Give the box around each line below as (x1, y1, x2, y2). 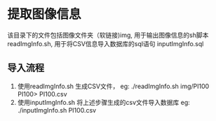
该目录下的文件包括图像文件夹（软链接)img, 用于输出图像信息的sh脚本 (7, 31, 209, 39)
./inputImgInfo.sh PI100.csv (17, 106, 97, 114)
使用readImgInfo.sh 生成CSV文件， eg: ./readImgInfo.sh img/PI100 (17, 82, 210, 90)
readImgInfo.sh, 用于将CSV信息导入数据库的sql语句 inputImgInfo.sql (7, 39, 204, 48)
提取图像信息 (7, 6, 82, 22)
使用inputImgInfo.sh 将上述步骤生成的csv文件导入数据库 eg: (17, 98, 191, 106)
